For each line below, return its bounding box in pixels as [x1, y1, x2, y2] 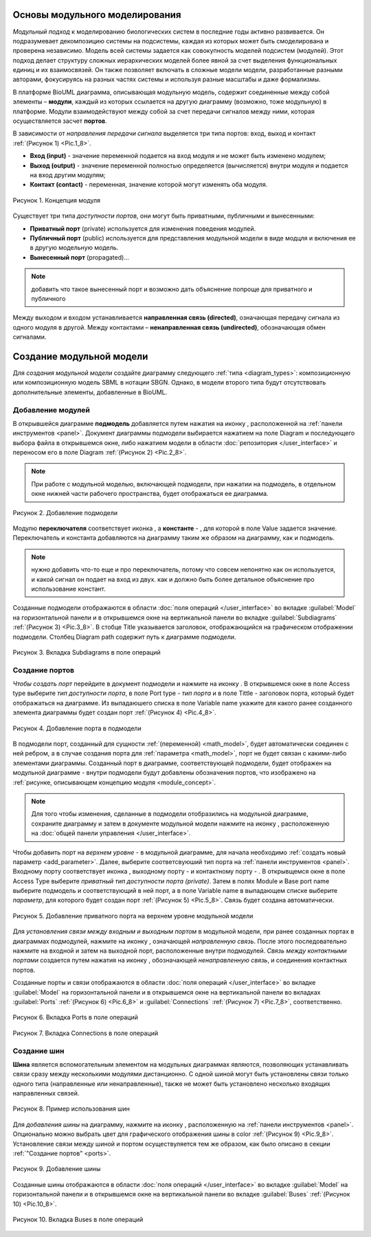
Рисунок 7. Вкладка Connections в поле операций [12, 1029, 158, 1037]
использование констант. [31, 585, 106, 593]
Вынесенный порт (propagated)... [30, 253, 130, 261]
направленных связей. [12, 1089, 80, 1098]
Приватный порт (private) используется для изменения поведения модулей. [30, 224, 256, 233]
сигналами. [12, 333, 47, 341]
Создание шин [12, 1046, 65, 1056]
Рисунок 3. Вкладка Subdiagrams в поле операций [12, 648, 161, 656]
